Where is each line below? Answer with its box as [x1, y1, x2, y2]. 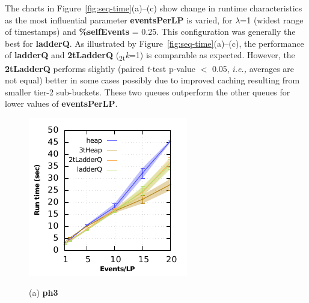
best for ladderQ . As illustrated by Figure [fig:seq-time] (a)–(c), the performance [5, 37, 304, 49]
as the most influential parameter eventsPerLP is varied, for [5, 13, 233, 26]
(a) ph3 [29, 286, 58, 299]
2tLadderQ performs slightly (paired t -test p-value [5, 62, 195, 74]
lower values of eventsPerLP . [5, 97, 118, 110]
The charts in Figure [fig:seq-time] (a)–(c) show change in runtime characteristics [5, 2, 302, 14]
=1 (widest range [240, 13, 304, 26]
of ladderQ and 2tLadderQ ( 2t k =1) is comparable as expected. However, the [5, 49, 295, 63]
